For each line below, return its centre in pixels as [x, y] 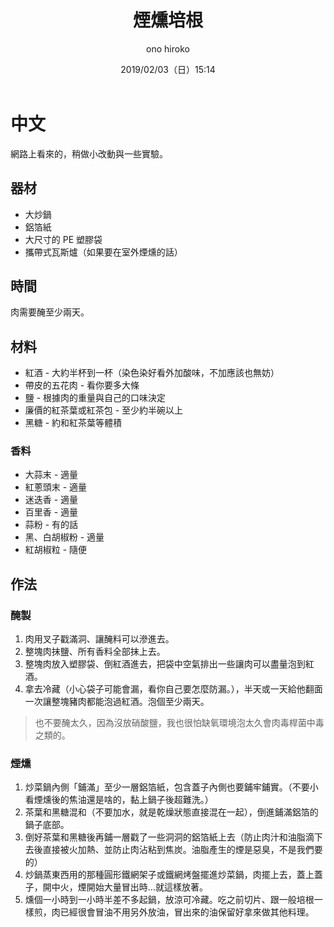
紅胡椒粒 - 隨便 [56, 550]
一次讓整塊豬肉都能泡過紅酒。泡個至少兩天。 [117, 702]
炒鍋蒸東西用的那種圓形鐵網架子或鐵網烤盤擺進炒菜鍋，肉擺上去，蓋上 [169, 875]
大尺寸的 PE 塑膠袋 [63, 239]
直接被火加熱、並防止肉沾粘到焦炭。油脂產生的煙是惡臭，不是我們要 [182, 850]
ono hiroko [168, 48]
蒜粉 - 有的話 [51, 525]
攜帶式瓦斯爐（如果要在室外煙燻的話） [103, 252]
